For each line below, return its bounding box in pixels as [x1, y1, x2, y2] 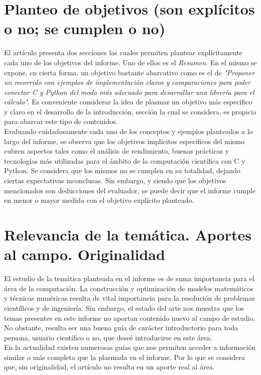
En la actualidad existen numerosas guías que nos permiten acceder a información [4, 342, 256, 352]
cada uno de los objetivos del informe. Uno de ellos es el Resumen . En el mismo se [4, 57, 257, 67]
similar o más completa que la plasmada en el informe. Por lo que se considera [4, 351, 245, 362]
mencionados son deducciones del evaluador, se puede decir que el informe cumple [4, 185, 255, 195]
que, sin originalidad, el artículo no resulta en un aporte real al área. [4, 361, 215, 372]
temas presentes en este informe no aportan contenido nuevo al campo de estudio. [4, 312, 255, 323]
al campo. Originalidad [4, 244, 165, 265]
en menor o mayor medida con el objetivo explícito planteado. [4, 195, 194, 205]
